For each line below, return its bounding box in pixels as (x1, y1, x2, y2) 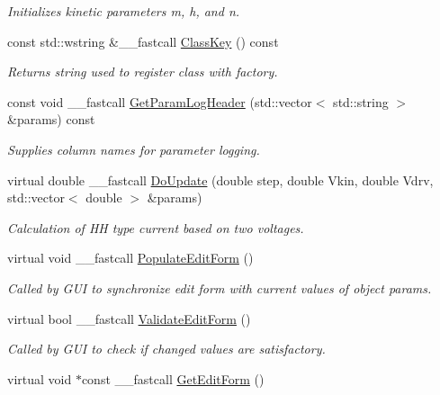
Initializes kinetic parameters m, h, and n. (7, 2, 240, 20)
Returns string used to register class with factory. (7, 62, 278, 81)
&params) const (7, 110, 95, 129)
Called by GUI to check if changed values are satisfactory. (7, 339, 326, 358)
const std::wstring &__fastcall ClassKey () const (7, 31, 279, 50)
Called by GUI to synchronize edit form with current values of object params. (7, 278, 432, 297)
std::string (333, 92, 389, 111)
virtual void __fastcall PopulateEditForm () (7, 248, 254, 267)
